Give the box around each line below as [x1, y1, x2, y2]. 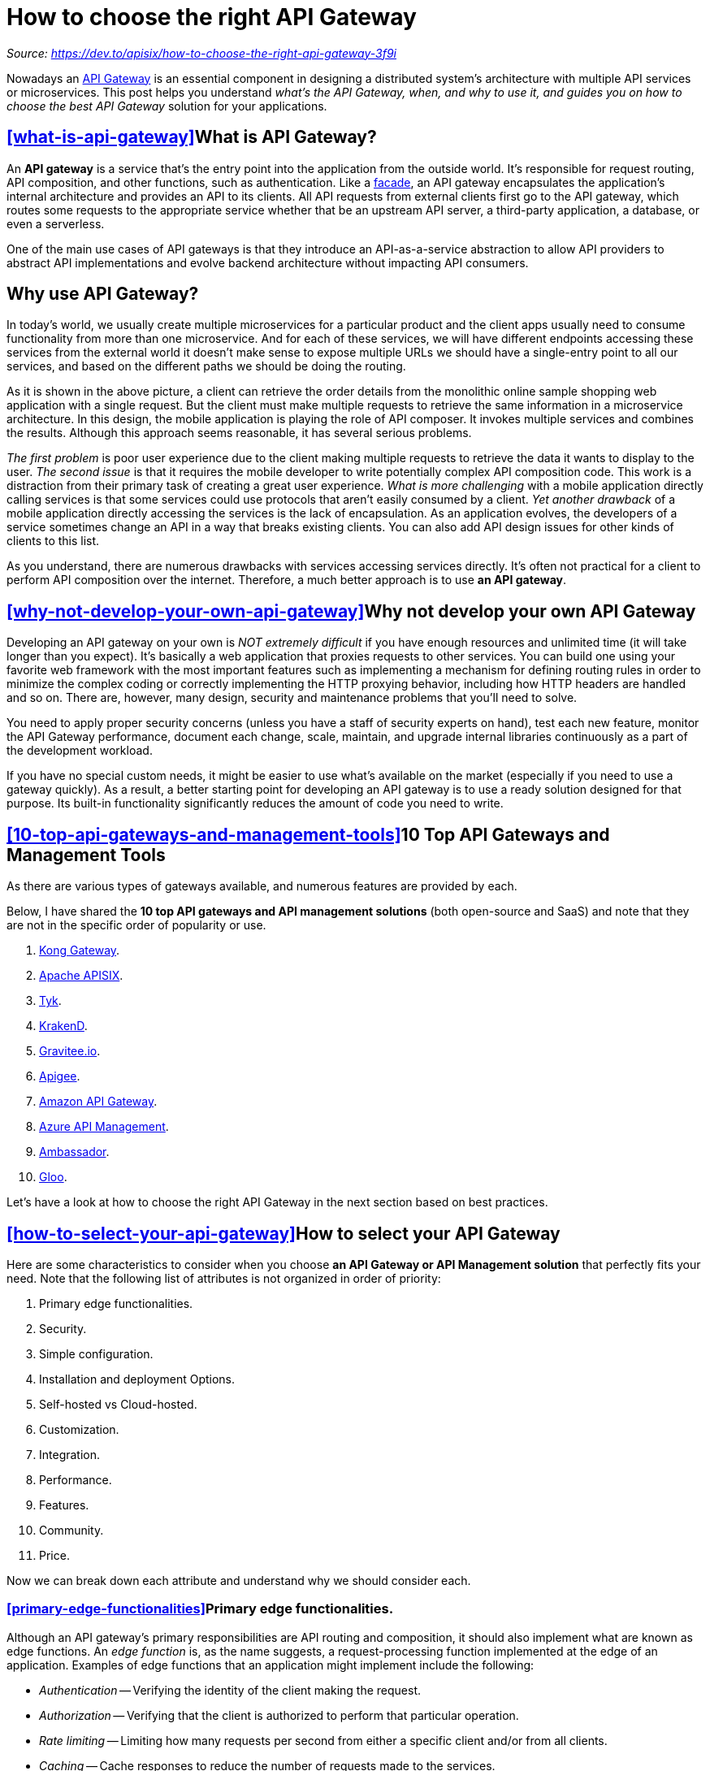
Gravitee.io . [39, 1044, 101, 1059]
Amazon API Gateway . [39, 1094, 158, 1109]
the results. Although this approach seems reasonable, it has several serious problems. [6, 426, 472, 440]
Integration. [39, 1447, 101, 1461]
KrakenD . [39, 1019, 88, 1033]
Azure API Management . [39, 1119, 169, 1134]
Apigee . [39, 1069, 80, 1084]
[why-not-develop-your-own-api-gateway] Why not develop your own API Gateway [6, 600, 696, 621]
